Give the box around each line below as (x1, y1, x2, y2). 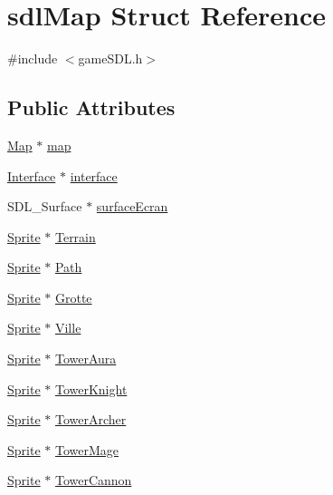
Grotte (54, 287, 92, 306)
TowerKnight (54, 379, 128, 398)
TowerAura (54, 349, 117, 368)
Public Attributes (7, 93, 176, 121)
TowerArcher (54, 410, 127, 429)
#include (7, 49, 58, 68)
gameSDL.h (78, 49, 143, 68)
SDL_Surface (7, 197, 82, 216)
